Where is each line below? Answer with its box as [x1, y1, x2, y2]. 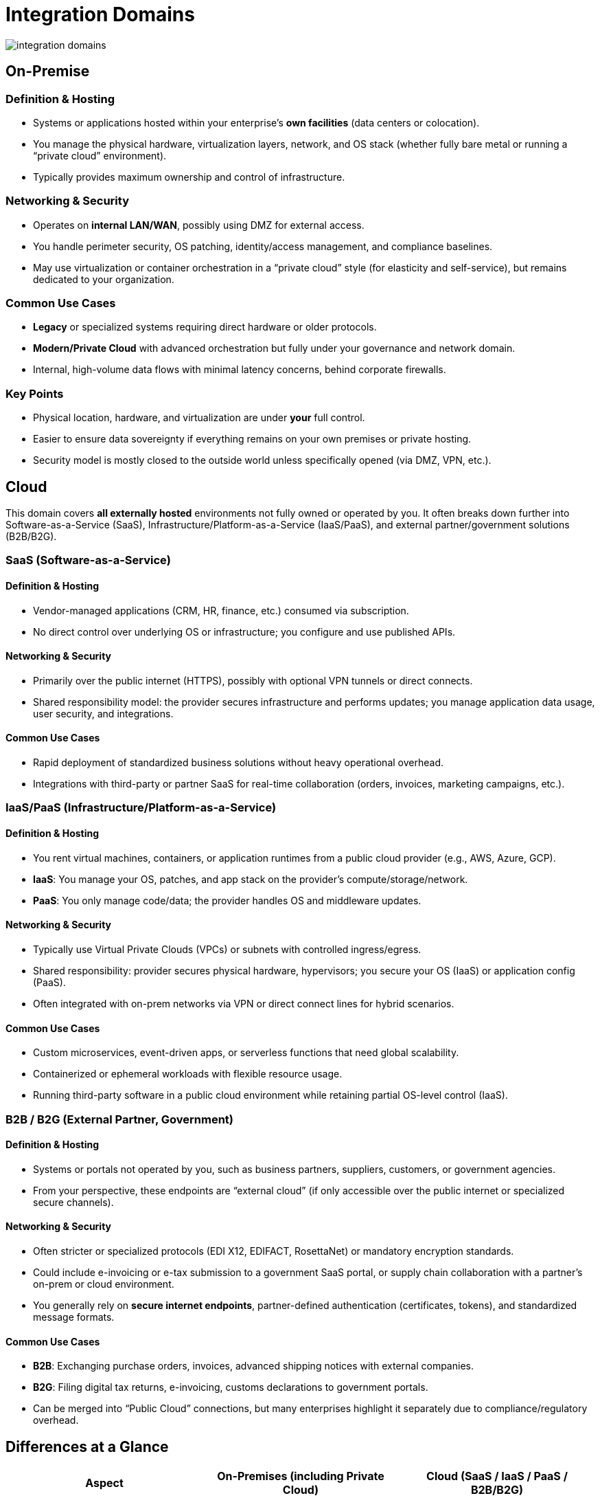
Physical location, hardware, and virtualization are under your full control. [33, 412, 365, 424]
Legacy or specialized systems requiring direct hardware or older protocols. [33, 321, 377, 333]
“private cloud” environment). [33, 149, 167, 161]
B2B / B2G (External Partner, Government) [5, 1112, 234, 1126]
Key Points [5, 386, 64, 401]
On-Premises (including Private [217, 1469, 384, 1483]
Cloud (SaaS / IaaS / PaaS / [426, 1469, 568, 1483]
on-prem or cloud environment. [33, 1277, 174, 1290]
